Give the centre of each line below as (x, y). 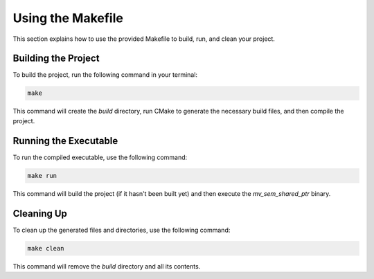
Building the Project (56, 58)
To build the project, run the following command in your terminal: (105, 75)
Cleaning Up (40, 214)
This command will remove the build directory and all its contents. (107, 266)
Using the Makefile (68, 18)
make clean (46, 248)
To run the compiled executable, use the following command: (100, 157)
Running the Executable (65, 141)
